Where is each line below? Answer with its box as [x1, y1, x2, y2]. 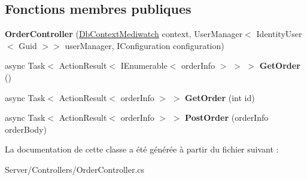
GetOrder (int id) [185, 91, 255, 103]
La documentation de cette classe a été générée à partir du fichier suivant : [5, 143, 279, 155]
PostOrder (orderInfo [185, 111, 269, 124]
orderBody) [5, 123, 47, 135]
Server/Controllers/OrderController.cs [5, 163, 145, 175]
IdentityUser [256, 28, 302, 40]
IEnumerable [120, 59, 168, 72]
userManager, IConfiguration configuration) [65, 39, 224, 51]
